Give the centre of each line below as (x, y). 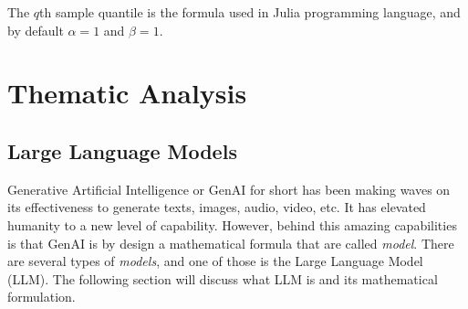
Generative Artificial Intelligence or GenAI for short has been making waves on (229, 189)
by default (36, 30)
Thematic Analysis (127, 93)
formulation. (42, 297)
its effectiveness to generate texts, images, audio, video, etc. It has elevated (217, 207)
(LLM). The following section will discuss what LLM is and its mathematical (223, 278)
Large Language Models (122, 150)
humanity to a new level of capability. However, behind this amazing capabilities (232, 224)
